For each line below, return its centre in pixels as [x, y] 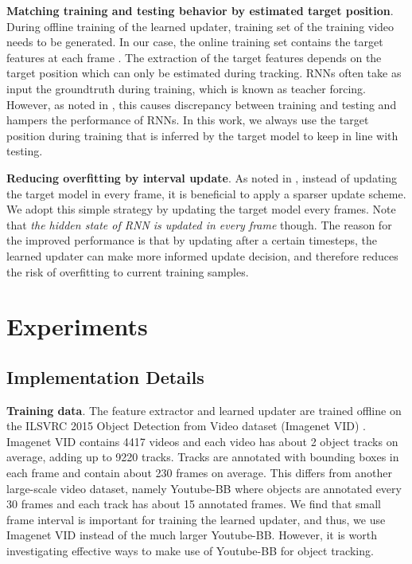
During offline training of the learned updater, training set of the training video [200, 26]
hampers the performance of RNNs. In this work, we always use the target [188, 120]
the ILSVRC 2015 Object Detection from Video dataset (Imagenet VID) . [186, 426]
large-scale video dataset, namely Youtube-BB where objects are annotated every [204, 488]
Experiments [77, 326]
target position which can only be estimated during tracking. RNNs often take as [204, 73]
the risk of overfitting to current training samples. [128, 271]
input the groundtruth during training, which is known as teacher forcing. [186, 88]
